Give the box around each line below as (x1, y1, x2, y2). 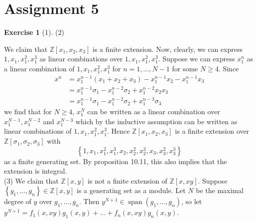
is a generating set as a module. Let (77, 185, 186, 196)
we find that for (4, 106, 52, 117)
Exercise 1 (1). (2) (4, 27, 64, 37)
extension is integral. (4, 166, 67, 176)
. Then (79, 196, 100, 207)
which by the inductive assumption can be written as (75, 116, 238, 126)
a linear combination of (4, 63, 75, 73)
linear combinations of (4, 126, 72, 136)
